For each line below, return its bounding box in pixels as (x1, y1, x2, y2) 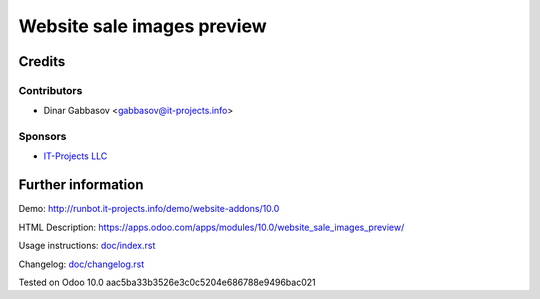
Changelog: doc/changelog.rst (18, 258, 145, 270)
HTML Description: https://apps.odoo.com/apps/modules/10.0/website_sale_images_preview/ (18, 221, 405, 233)
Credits (18, 53, 66, 70)
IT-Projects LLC (43, 150, 108, 162)
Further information (18, 176, 144, 194)
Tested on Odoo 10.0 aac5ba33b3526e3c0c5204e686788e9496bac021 (18, 276, 316, 288)
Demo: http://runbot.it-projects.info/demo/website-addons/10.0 (18, 203, 280, 215)
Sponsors (18, 130, 67, 144)
